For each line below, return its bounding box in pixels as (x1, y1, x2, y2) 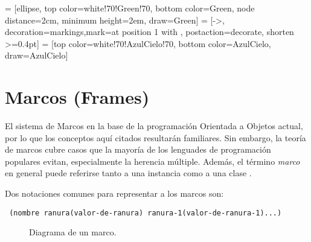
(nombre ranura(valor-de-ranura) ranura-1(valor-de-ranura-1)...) (9, 208, 282, 217)
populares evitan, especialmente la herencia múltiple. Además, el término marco (5, 154, 300, 167)
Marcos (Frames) (5, 84, 150, 109)
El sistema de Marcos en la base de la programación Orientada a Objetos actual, (5, 119, 303, 132)
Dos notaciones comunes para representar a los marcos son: (5, 187, 224, 200)
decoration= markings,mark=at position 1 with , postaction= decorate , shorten (5, 25, 294, 38)
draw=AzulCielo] (5, 49, 68, 62)
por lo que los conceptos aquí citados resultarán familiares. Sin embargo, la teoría (5, 131, 306, 144)
